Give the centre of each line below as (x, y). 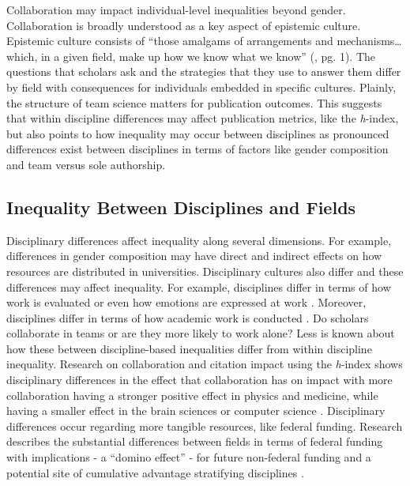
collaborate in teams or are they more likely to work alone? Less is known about (201, 333)
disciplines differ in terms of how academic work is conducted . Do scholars (188, 317)
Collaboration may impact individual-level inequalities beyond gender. (176, 9)
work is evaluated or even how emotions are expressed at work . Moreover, (186, 302)
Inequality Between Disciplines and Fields (181, 207)
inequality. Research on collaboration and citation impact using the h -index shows (205, 364)
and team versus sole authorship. (86, 164)
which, (22, 56)
